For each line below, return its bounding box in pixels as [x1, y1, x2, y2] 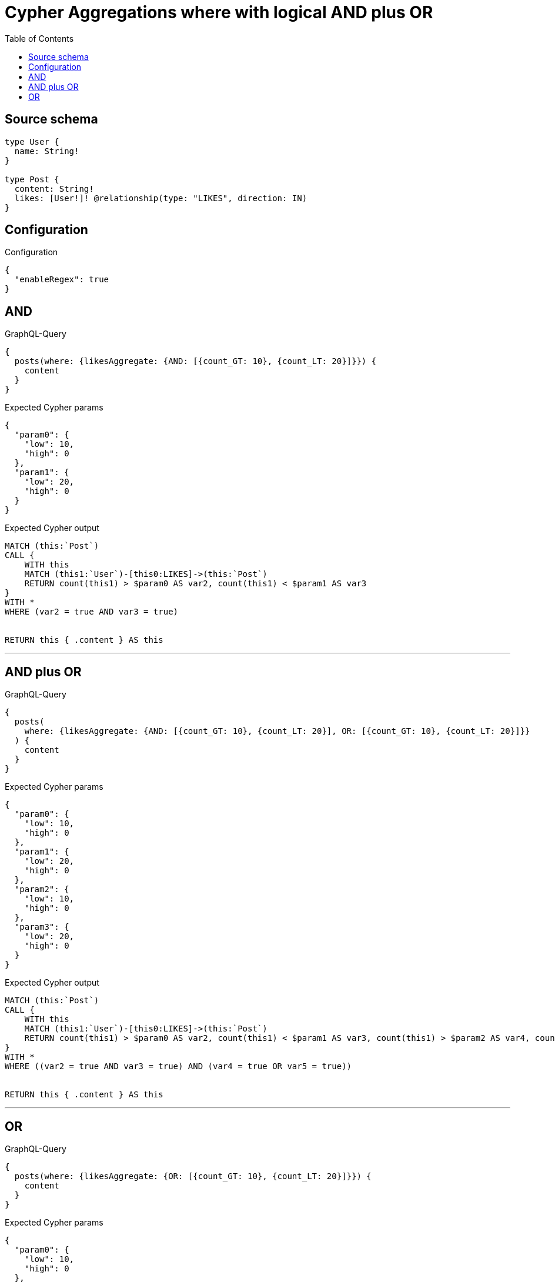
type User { [5, 136, 59, 146]
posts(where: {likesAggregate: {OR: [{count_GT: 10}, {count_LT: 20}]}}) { [14, 1171, 372, 1181]
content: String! [14, 183, 94, 193]
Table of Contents [5, 33, 74, 44]
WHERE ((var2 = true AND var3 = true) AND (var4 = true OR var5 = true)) [5, 1061, 352, 1071]
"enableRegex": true [14, 275, 109, 285]
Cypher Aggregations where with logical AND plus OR [5, 2, 433, 22]
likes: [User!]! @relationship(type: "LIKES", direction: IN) [14, 193, 307, 203]
